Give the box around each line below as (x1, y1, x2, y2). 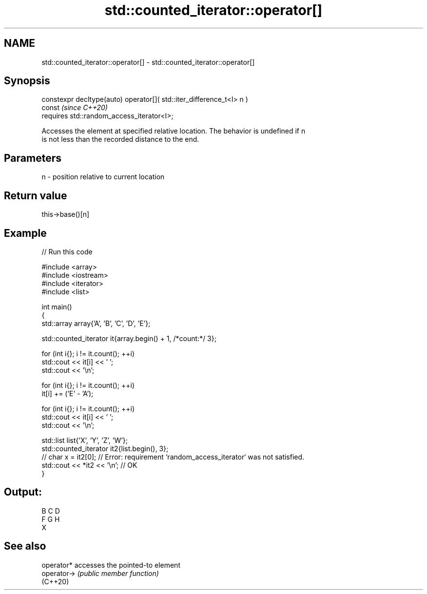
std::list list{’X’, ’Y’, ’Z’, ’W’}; (41, 436, 128, 444)
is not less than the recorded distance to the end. (41, 135, 199, 144)
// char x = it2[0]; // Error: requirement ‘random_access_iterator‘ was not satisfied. (41, 452, 305, 461)
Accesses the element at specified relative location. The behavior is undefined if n (41, 127, 306, 135)
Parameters (4, 152, 61, 164)
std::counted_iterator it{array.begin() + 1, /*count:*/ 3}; (41, 334, 216, 343)
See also (4, 540, 46, 553)
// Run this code (41, 247, 93, 256)
